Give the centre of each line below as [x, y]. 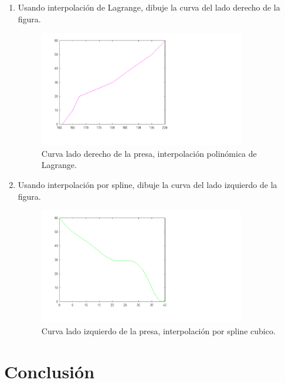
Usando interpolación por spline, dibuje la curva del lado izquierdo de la [147, 185]
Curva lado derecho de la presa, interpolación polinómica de [149, 153]
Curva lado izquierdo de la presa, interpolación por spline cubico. [158, 330]
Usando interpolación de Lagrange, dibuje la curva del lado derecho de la [149, 7]
